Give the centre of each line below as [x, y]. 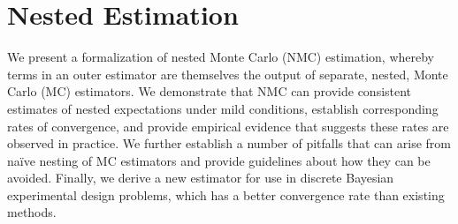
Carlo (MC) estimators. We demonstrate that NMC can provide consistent [210, 91]
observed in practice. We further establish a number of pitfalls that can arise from [229, 143]
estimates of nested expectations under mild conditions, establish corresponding [223, 108]
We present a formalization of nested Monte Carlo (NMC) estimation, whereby [221, 57]
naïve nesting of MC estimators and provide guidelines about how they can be [219, 160]
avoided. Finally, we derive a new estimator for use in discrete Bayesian [201, 178]
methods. [32, 212]
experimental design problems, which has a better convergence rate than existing [226, 194]
